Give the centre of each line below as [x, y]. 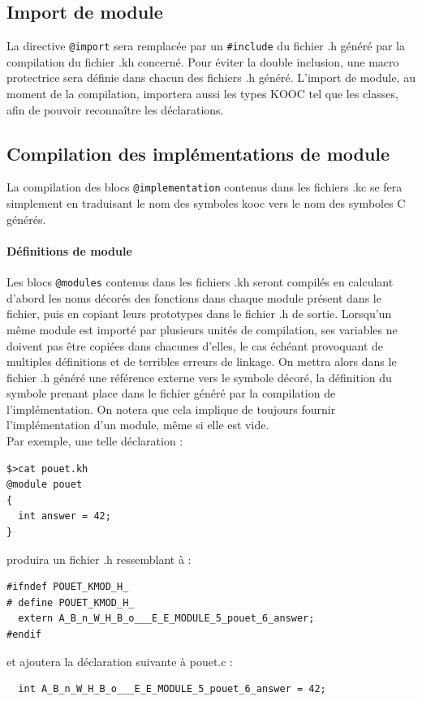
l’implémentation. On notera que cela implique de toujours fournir [171, 409]
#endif [24, 635]
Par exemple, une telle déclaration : [95, 441]
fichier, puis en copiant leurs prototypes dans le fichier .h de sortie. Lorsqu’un [199, 314]
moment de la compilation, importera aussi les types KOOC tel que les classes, [202, 94]
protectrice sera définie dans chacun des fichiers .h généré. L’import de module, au [211, 77]
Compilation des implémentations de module [198, 153]
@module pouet [45, 485]
